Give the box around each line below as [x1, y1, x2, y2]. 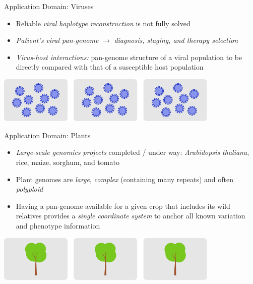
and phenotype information [16, 220, 100, 231]
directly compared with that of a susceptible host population [16, 62, 204, 72]
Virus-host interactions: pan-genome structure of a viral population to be [16, 51, 242, 62]
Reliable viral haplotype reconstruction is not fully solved [16, 18, 191, 28]
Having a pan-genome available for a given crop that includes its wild [16, 200, 230, 211]
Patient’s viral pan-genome [16, 35, 99, 45]
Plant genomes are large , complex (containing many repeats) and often [16, 174, 233, 184]
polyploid [16, 184, 43, 194]
